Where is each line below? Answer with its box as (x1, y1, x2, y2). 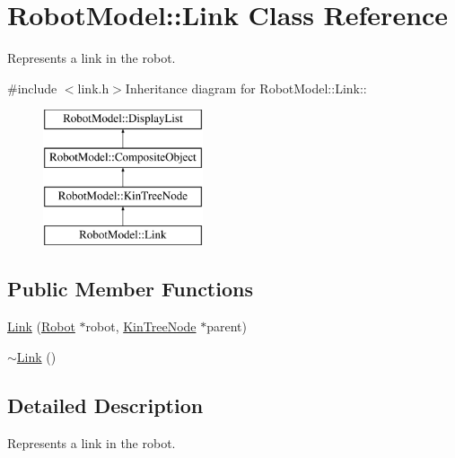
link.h (77, 78, 109, 97)
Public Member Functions (7, 275, 253, 303)
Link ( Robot (7, 317, 75, 336)
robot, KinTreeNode (85, 317, 197, 336)
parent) (206, 317, 247, 336)
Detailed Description (7, 391, 204, 418)
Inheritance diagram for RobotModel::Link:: (125, 78, 367, 97)
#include (7, 78, 57, 97)
